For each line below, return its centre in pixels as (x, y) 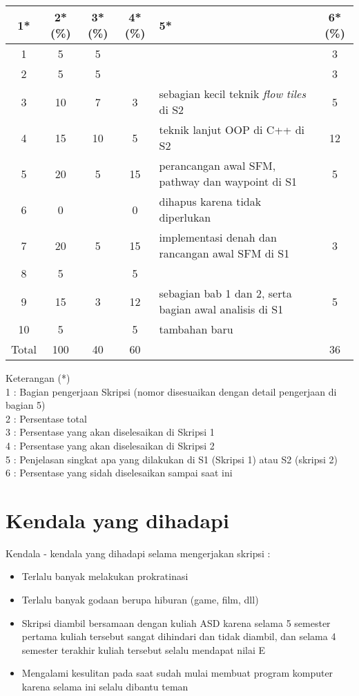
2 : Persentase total (46, 418)
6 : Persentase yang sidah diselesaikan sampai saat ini (119, 473)
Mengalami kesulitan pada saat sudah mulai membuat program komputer (177, 673)
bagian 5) (26, 405)
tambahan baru (196, 329)
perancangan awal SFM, (217, 165)
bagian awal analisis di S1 (221, 309)
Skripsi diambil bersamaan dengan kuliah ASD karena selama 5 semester (176, 622)
